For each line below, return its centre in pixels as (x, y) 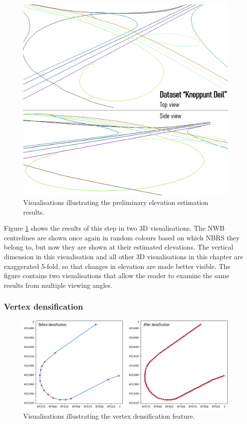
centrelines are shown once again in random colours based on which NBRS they (122, 237)
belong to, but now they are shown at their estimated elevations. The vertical (119, 247)
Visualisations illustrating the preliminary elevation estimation (116, 202)
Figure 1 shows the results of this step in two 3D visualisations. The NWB (114, 228)
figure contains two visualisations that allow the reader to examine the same (117, 275)
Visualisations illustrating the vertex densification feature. (109, 416)
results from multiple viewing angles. (58, 285)
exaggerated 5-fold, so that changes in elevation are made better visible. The (117, 266)
